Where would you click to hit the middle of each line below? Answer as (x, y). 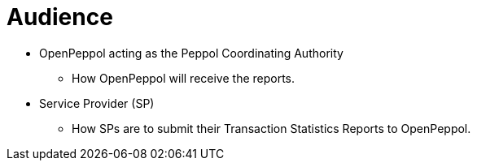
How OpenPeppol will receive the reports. (184, 78)
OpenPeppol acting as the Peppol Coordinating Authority (191, 53)
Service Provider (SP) (97, 103)
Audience (60, 17)
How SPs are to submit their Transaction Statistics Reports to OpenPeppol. (271, 128)
